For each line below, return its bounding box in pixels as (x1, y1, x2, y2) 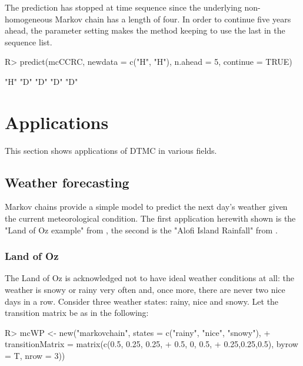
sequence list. (5, 35, 52, 48)
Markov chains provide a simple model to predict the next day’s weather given (5, 200, 288, 213)
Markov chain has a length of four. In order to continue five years (55, 12, 291, 25)
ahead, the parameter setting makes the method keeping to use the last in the (5, 24, 285, 37)
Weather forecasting (5, 173, 129, 191)
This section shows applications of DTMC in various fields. (5, 144, 217, 156)
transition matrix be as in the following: (5, 306, 149, 319)
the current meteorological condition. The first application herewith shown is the (5, 212, 296, 225)
